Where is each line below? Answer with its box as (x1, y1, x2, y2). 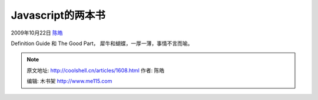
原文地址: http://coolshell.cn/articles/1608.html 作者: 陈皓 (26, 67, 165, 74)
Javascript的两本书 (11, 9, 106, 22)
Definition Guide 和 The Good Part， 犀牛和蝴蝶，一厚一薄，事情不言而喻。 (11, 40, 193, 47)
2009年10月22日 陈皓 (11, 29, 63, 36)
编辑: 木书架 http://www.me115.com (26, 78, 112, 85)
